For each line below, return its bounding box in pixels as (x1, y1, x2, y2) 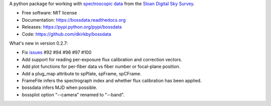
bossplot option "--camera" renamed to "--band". (22, 91, 125, 97)
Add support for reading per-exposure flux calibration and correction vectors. (22, 56, 183, 62)
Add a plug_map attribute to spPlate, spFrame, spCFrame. (22, 70, 142, 76)
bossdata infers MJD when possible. (22, 84, 97, 90)
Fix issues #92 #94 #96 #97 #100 (22, 49, 92, 55)
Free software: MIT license (22, 10, 77, 16)
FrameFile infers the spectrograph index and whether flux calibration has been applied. (22, 77, 202, 83)
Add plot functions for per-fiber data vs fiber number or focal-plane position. (22, 63, 181, 70)
